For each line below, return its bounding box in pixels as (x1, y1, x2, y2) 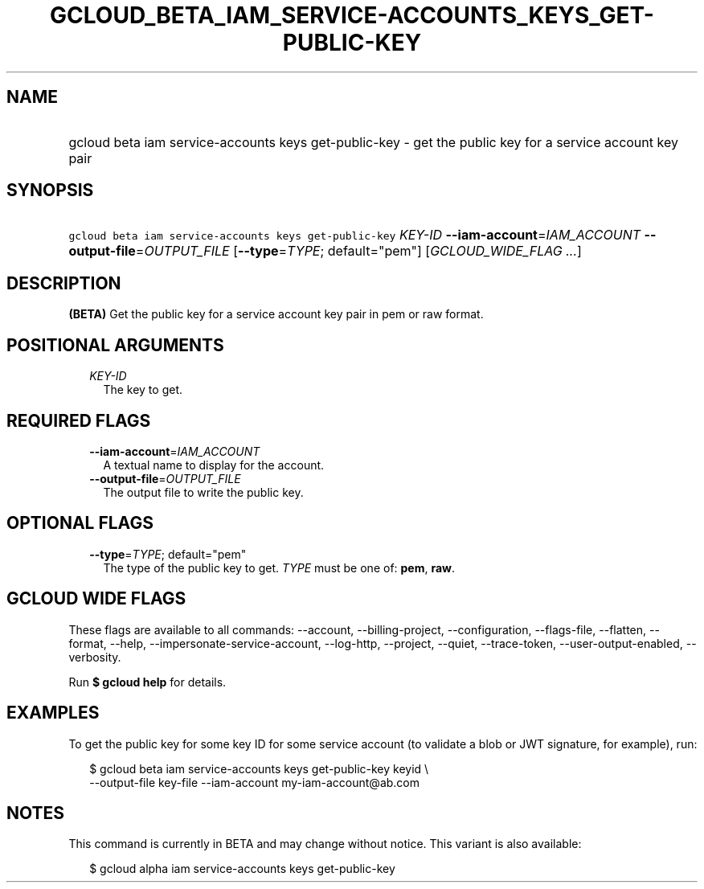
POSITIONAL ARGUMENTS (6, 334, 224, 355)
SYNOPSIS (6, 180, 94, 201)
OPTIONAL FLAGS (6, 513, 153, 534)
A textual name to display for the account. (103, 457, 325, 472)
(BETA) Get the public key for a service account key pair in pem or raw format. (68, 307, 484, 322)
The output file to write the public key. (103, 485, 304, 499)
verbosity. (68, 649, 121, 664)
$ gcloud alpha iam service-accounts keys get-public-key (89, 862, 395, 876)
